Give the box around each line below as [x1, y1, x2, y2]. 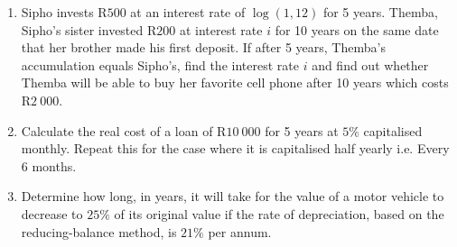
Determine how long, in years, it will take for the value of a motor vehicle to [21, 187, 444, 206]
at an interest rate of [130, 3, 246, 21]
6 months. [21, 156, 77, 175]
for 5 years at [265, 121, 339, 140]
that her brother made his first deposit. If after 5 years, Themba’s [21, 38, 386, 57]
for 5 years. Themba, [322, 3, 438, 21]
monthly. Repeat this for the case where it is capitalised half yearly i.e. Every [21, 139, 450, 158]
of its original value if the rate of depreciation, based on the [114, 204, 444, 223]
